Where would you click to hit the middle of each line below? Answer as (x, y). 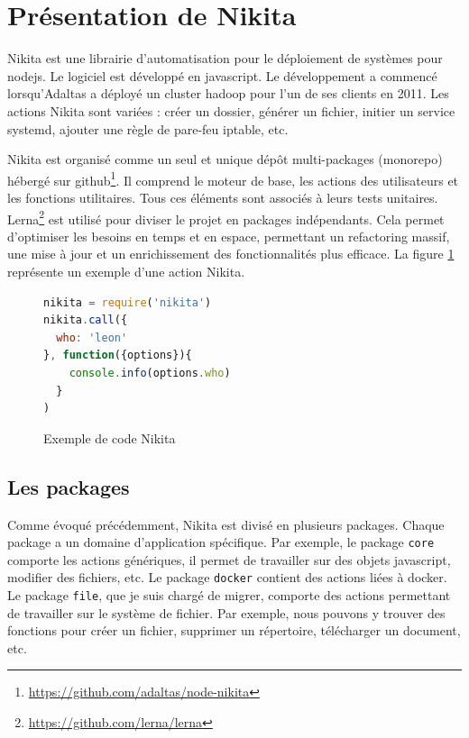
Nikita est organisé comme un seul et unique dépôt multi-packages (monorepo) (225, 159)
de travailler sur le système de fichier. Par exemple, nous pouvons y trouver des (226, 612)
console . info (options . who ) (150, 373)
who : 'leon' (92, 337)
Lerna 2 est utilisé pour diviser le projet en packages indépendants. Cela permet (226, 217)
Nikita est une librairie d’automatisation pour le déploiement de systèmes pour (225, 58)
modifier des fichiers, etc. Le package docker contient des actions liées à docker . (227, 577)
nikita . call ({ (86, 320)
